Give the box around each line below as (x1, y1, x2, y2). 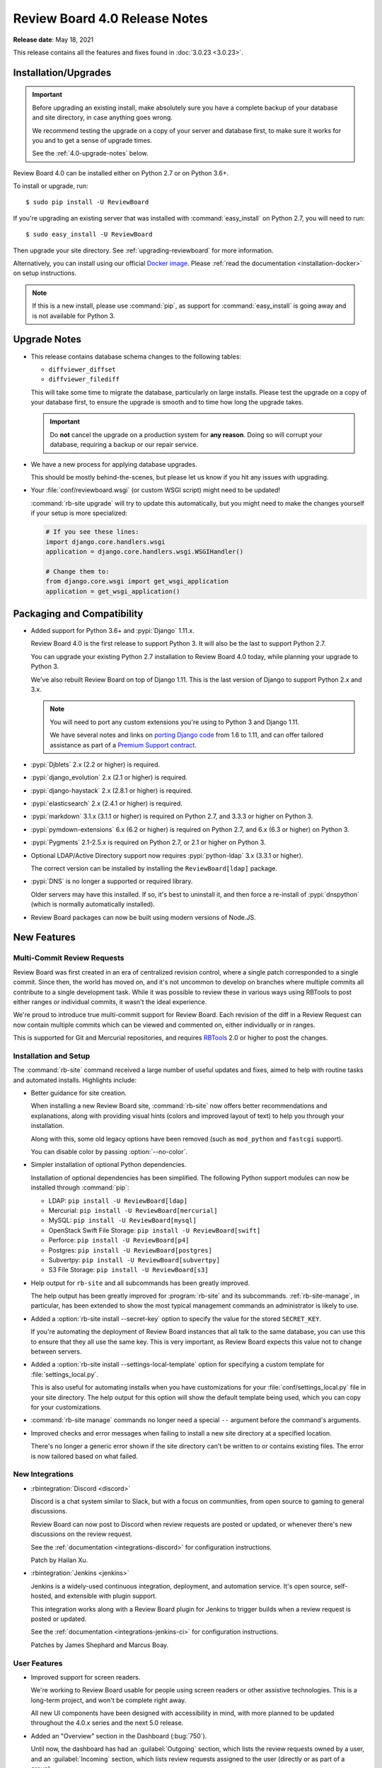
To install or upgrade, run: (13, 182, 88, 190)
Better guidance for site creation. (30, 1089, 127, 1098)
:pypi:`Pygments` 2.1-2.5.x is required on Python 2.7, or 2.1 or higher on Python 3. (30, 838, 266, 847)
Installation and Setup (13, 1051, 91, 1061)
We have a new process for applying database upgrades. (30, 460, 197, 468)
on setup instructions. (13, 269, 77, 277)
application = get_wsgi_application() (45, 587, 180, 595)
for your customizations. (30, 1402, 102, 1411)
